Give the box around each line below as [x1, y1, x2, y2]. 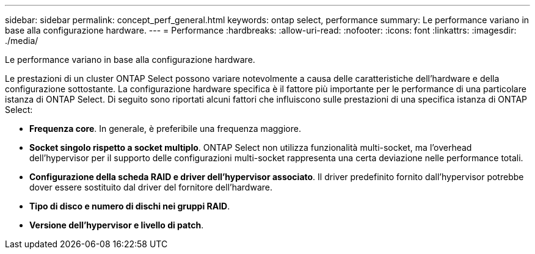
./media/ [5, 35, 38, 46]
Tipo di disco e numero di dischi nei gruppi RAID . [29, 201, 230, 211]
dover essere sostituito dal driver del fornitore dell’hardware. [29, 182, 272, 192]
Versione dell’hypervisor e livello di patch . [29, 220, 204, 230]
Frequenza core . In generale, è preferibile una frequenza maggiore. [29, 123, 301, 134]
